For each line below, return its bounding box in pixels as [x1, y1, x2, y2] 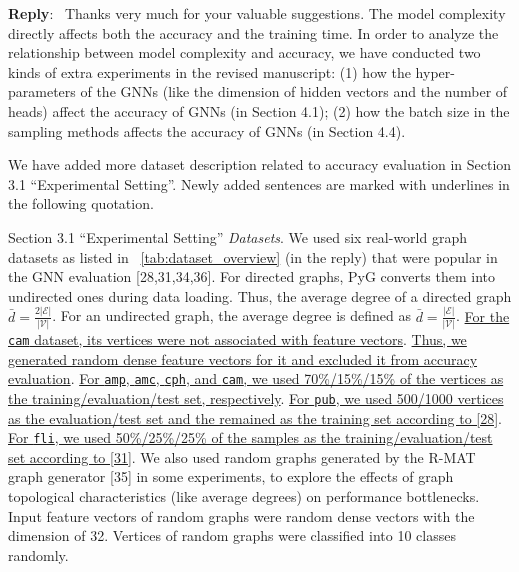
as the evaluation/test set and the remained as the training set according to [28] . [8, 407, 502, 428]
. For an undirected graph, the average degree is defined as [52, 305, 412, 326]
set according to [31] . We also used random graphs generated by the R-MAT [8, 446, 476, 467]
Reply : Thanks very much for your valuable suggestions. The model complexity [8, 3, 506, 23]
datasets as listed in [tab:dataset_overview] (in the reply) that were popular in [8, 246, 498, 267]
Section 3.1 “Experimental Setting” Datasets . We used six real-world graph [8, 226, 468, 247]
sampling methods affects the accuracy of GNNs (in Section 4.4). [8, 120, 406, 141]
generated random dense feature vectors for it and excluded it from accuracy [8, 348, 478, 369]
